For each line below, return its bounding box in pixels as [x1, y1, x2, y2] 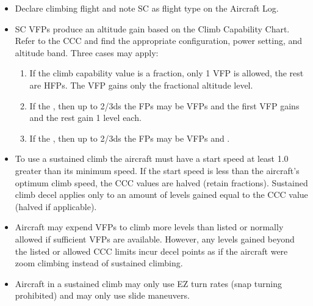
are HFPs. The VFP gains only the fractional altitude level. [29, 78, 253, 91]
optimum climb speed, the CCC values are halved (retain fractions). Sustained [15, 176, 308, 189]
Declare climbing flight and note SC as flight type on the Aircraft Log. [15, 2, 279, 14]
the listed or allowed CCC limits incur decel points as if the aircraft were [15, 244, 288, 257]
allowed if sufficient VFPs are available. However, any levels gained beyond [15, 232, 295, 245]
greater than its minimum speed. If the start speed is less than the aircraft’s [15, 164, 300, 177]
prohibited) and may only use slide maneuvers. [15, 289, 190, 302]
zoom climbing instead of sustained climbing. [15, 257, 183, 269]
